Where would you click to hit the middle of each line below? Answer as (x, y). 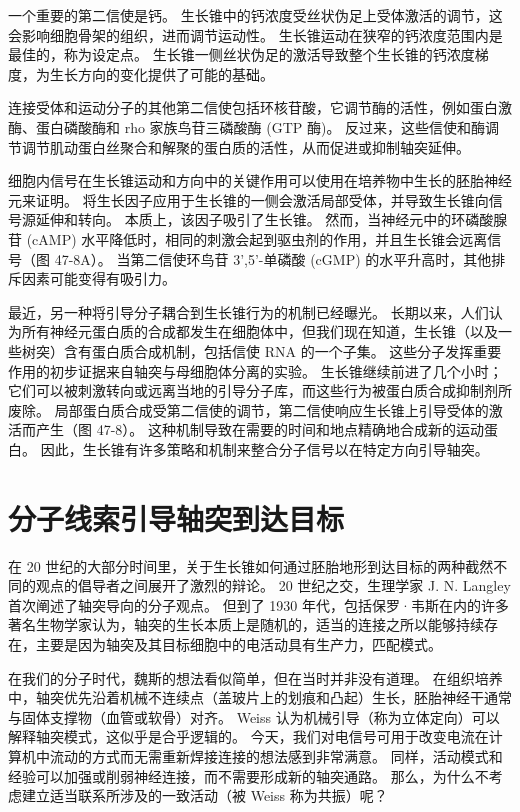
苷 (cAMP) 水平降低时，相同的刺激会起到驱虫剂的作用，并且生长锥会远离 (248, 238)
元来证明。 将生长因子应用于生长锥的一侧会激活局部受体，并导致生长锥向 (248, 199)
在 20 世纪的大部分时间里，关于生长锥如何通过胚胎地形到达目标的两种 (237, 565)
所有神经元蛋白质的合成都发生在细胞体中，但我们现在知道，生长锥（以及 (259, 331)
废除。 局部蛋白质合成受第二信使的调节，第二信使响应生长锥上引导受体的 (248, 409)
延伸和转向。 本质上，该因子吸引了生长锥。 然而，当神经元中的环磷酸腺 (271, 219)
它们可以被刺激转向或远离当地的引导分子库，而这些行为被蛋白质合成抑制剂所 (260, 390)
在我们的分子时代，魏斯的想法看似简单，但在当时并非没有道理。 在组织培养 (255, 677)
